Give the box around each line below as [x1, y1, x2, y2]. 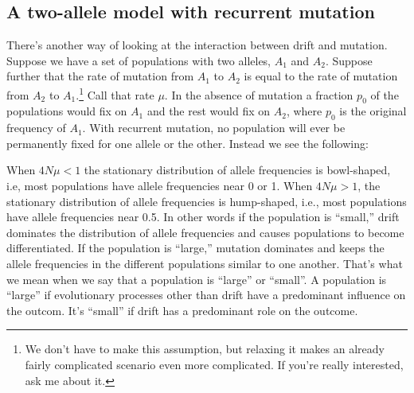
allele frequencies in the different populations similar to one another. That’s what [6, 255, 403, 271]
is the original [339, 103, 407, 119]
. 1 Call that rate [76, 84, 154, 103]
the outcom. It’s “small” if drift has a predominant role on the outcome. [6, 302, 358, 318]
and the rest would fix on [146, 103, 271, 119]
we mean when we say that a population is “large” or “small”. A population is [6, 270, 387, 287]
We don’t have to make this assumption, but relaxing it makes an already [25, 340, 385, 357]
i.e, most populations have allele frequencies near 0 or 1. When [6, 177, 313, 194]
